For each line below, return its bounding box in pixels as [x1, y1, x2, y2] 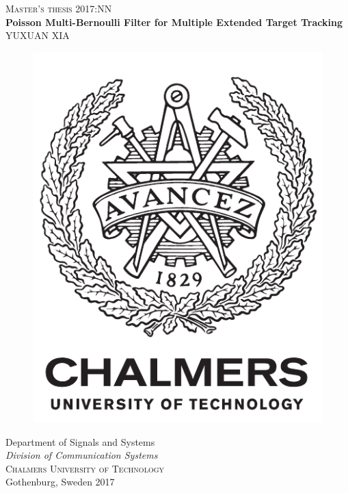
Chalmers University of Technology [5, 461, 165, 475]
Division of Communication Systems [5, 448, 158, 462]
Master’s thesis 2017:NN [5, 1, 112, 15]
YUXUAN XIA [5, 28, 70, 42]
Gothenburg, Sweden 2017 [5, 475, 115, 489]
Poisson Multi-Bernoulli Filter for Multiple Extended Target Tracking [5, 14, 343, 29]
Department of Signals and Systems [5, 434, 155, 448]
